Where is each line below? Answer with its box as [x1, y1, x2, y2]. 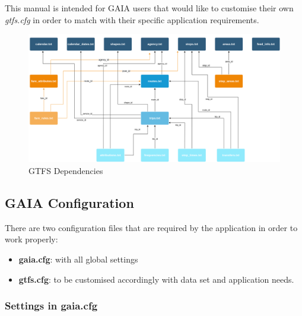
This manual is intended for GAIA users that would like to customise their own [5, 2, 294, 14]
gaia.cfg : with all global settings [18, 252, 138, 265]
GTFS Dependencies [28, 164, 103, 176]
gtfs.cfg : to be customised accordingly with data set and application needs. [18, 273, 294, 285]
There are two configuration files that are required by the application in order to [5, 221, 298, 233]
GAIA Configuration [5, 193, 134, 211]
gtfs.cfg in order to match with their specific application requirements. [5, 13, 259, 26]
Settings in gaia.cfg [5, 298, 98, 313]
